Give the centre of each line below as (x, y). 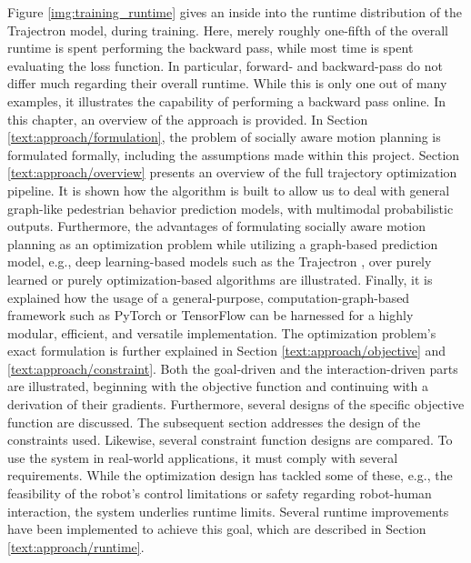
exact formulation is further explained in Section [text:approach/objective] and (227, 351)
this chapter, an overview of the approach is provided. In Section (188, 119)
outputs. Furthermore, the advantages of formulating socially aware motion (216, 226)
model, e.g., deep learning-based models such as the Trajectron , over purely (220, 261)
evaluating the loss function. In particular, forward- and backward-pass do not (225, 65)
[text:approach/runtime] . (76, 546)
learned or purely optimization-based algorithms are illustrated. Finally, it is (220, 279)
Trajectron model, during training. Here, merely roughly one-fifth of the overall (228, 30)
